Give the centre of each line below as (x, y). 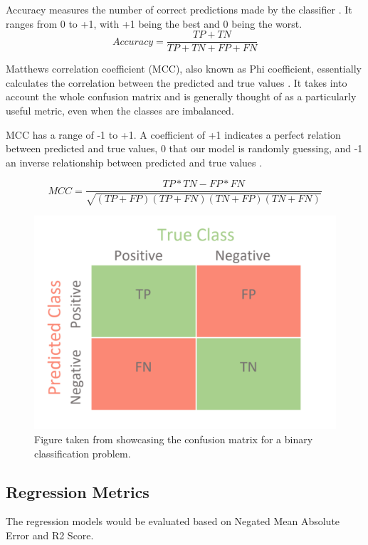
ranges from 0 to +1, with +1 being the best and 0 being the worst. (154, 23)
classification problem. (83, 453)
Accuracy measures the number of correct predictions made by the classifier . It (179, 9)
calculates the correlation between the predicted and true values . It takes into (177, 82)
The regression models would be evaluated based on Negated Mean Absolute (173, 521)
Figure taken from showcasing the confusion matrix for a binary (174, 439)
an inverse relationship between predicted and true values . (134, 162)
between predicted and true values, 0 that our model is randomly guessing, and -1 (184, 148)
